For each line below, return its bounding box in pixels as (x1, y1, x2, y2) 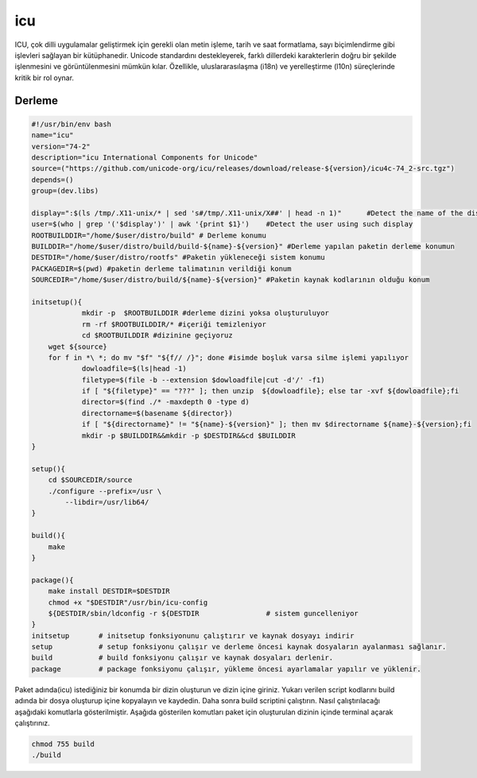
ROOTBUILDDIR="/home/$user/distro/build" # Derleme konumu (31, 230, 266, 240)
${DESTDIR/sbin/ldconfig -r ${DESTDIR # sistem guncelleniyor (48, 609, 359, 617)
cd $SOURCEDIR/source (48, 475, 133, 485)
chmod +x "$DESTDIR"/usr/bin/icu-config (48, 598, 208, 607)
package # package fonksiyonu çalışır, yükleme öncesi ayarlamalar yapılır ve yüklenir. (31, 664, 421, 673)
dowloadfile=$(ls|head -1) (81, 364, 187, 374)
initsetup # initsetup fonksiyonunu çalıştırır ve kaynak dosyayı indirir (31, 631, 355, 640)
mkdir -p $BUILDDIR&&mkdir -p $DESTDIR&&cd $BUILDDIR (81, 431, 296, 440)
